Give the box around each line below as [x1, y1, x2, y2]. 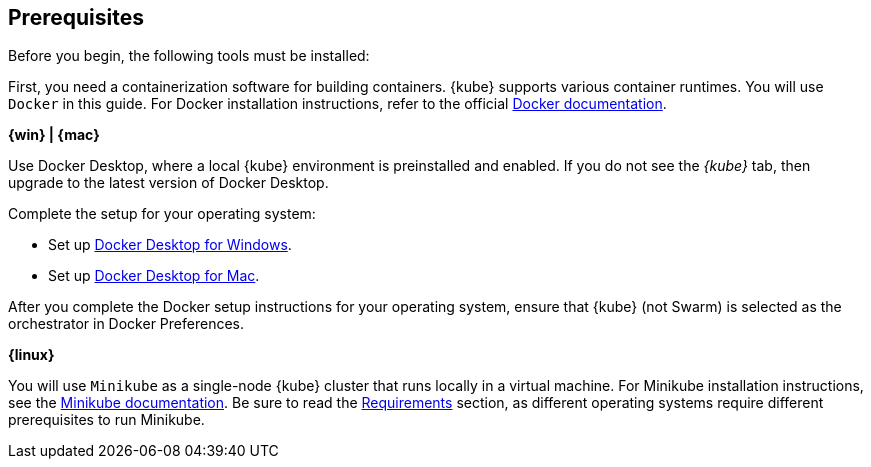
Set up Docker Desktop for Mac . [48, 267, 260, 285]
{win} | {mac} [8, 126, 100, 144]
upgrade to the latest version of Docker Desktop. [8, 174, 329, 192]
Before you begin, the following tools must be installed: [8, 47, 370, 65]
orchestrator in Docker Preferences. [8, 315, 244, 333]
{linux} [8, 346, 55, 364]
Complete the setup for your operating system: [8, 205, 316, 223]
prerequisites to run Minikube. [8, 411, 205, 429]
